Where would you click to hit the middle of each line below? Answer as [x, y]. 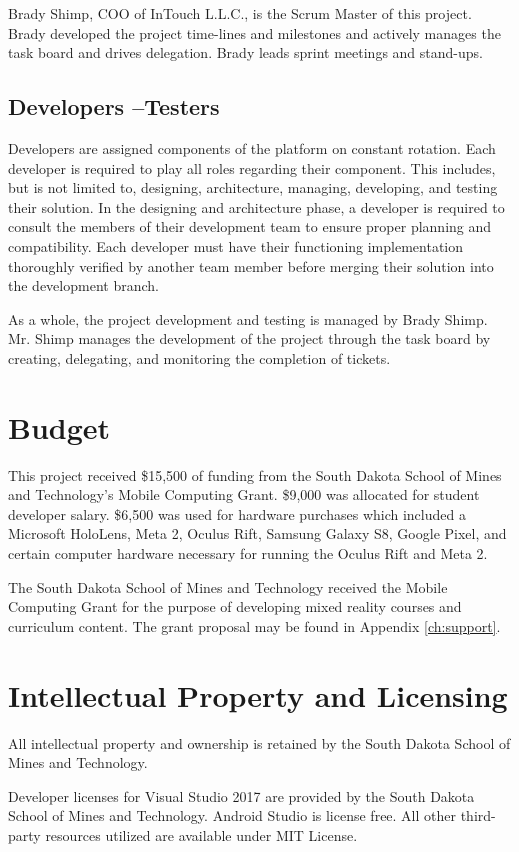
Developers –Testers [114, 106]
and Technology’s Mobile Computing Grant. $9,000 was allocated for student [244, 494]
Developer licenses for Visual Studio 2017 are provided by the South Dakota [241, 795]
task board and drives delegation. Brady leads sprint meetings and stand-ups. [245, 52]
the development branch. [83, 285]
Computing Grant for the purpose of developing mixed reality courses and [235, 606]
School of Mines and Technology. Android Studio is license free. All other [232, 815]
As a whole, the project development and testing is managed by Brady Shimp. [248, 318]
